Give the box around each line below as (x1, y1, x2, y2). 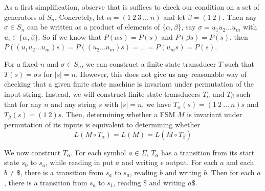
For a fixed (4, 58, 38, 69)
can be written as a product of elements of (27, 21, 160, 32)
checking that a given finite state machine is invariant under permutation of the (4, 78, 254, 89)
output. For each (165, 157, 218, 168)
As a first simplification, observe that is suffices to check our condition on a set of (4, 2, 259, 12)
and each (226, 157, 254, 168)
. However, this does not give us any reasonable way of (76, 68, 247, 79)
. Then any (222, 11, 257, 22)
